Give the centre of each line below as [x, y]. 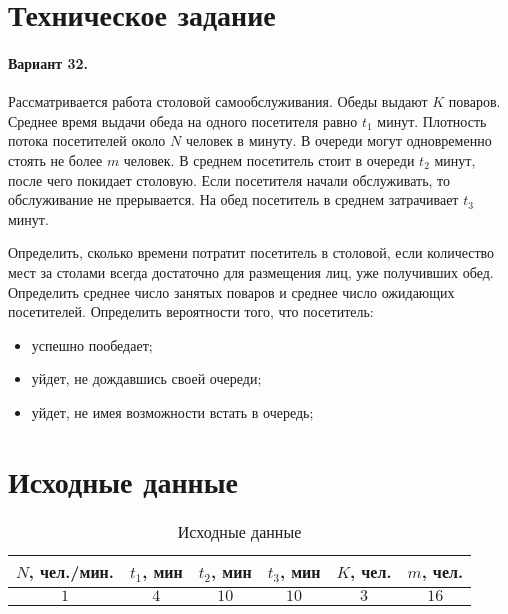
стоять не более [55, 159]
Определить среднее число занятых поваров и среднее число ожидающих [231, 291]
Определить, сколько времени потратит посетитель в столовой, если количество [251, 252]
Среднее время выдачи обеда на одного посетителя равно [183, 120]
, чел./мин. [71, 571]
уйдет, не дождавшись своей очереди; [146, 378]
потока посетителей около [87, 140]
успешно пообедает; [92, 344]
